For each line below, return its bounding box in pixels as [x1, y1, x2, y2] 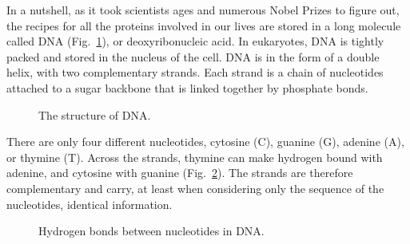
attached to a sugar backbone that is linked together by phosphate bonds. [6, 79, 368, 96]
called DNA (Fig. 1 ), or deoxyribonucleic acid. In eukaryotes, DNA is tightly [6, 33, 384, 49]
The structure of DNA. [38, 106, 151, 123]
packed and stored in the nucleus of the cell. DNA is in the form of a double [6, 48, 380, 65]
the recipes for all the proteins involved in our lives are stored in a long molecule [6, 17, 401, 33]
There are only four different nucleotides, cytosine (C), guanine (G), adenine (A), [6, 133, 404, 150]
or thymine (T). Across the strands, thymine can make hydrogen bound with [6, 148, 383, 165]
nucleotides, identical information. [6, 195, 173, 212]
